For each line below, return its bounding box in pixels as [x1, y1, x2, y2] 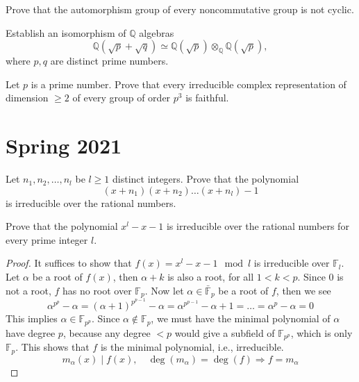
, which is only [290, 325, 353, 340]
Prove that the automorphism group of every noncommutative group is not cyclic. [6, 2, 354, 16]
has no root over [62, 283, 132, 297]
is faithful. [185, 90, 229, 105]
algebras [139, 25, 174, 40]
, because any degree [62, 325, 151, 340]
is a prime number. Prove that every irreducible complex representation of [31, 76, 347, 91]
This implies [6, 311, 58, 326]
